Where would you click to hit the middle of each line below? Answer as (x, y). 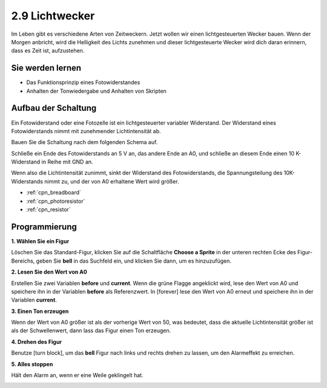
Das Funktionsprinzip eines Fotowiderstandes (83, 82)
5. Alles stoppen (32, 364)
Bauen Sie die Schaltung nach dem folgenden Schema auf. (84, 142)
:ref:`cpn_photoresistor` (56, 201)
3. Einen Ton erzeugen (40, 311)
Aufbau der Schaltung (54, 108)
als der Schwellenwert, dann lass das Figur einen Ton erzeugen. (91, 330)
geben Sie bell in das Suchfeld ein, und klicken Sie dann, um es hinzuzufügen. (134, 261)
